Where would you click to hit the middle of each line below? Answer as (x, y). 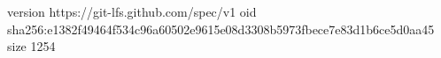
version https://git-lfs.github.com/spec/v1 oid (132, 11)
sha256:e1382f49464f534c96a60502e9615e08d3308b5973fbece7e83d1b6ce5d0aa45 (221, 29)
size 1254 (31, 46)
